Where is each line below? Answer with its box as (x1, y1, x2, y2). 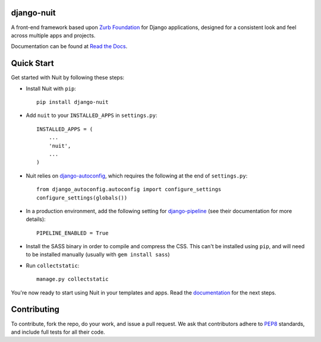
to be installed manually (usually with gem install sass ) (26, 251, 170, 258)
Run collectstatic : (26, 262, 80, 269)
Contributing (11, 305, 59, 315)
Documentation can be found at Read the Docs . (11, 43, 128, 50)
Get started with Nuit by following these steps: (11, 74, 125, 81)
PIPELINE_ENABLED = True (36, 229, 109, 236)
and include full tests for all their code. (11, 328, 105, 335)
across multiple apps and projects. (11, 31, 96, 39)
